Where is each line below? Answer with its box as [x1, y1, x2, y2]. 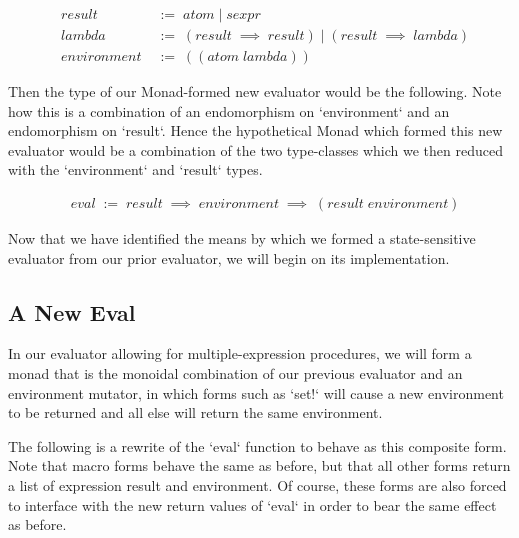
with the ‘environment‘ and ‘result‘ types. [8, 159, 263, 180]
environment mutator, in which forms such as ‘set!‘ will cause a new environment [8, 382, 504, 403]
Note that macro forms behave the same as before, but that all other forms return [8, 455, 511, 476]
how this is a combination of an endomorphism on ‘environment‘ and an [8, 100, 450, 121]
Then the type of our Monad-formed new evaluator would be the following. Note [8, 81, 502, 102]
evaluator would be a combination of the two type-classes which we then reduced [8, 139, 503, 160]
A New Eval [8, 296, 136, 327]
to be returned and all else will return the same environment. [8, 402, 383, 423]
